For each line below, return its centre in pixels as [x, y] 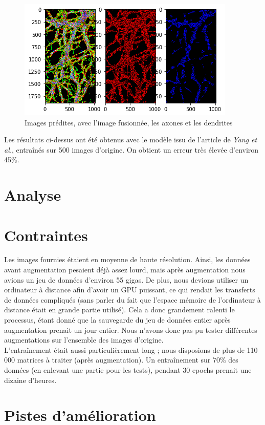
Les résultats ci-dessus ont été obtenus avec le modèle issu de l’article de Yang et [131, 140]
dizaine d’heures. [30, 380]
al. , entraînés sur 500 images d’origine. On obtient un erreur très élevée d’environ [131, 149]
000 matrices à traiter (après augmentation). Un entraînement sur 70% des [121, 360]
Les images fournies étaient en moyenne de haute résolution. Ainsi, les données [127, 259]
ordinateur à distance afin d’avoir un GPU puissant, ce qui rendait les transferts [130, 290]
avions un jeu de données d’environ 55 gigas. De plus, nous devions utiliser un [126, 279]
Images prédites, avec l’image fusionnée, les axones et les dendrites [129, 122]
